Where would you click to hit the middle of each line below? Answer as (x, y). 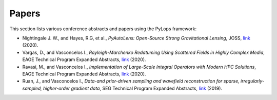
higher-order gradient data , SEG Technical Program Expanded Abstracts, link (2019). (133, 88)
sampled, (32, 88)
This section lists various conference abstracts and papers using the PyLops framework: (103, 29)
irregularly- (252, 81)
